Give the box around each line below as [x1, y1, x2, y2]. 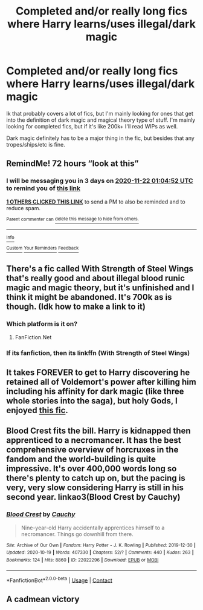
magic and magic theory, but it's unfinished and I [6, 283, 195, 293]
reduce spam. [6, 204, 41, 211]
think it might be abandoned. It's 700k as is [6, 292, 172, 302]
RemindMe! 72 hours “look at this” [6, 159, 139, 169]
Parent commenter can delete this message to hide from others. [6, 216, 139, 222]
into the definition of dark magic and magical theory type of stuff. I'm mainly [6, 116, 196, 124]
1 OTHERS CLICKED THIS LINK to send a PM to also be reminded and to [6, 198, 185, 205]
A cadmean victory [6, 594, 80, 604]
